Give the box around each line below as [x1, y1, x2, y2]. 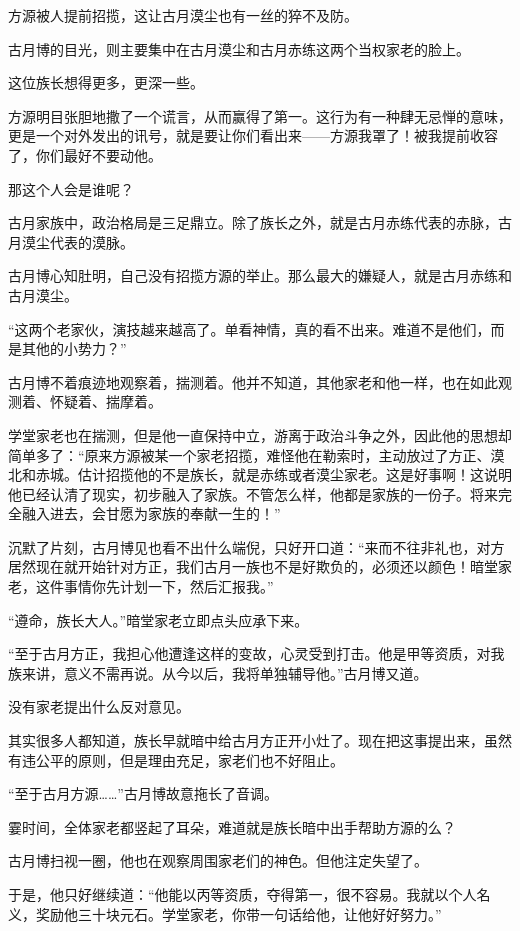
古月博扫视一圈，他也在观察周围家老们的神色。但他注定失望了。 [8, 850, 428, 871]
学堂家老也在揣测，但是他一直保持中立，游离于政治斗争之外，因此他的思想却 [8, 424, 512, 445]
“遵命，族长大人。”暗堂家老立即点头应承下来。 [8, 609, 309, 630]
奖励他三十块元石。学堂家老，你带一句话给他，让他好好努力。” [35, 903, 442, 924]
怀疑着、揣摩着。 [49, 391, 162, 412]
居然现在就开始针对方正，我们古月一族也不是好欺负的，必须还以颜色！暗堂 [8, 556, 498, 577]
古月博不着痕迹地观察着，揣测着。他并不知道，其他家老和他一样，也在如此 [8, 371, 498, 392]
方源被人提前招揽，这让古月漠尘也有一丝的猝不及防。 [8, 5, 358, 25]
